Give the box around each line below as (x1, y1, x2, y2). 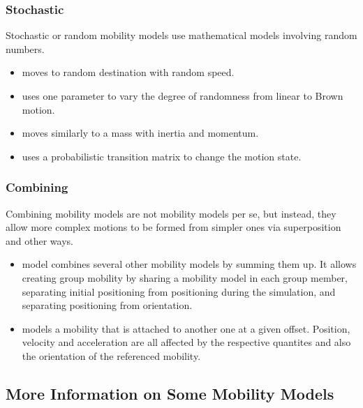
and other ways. (6, 233, 73, 248)
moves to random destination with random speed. (22, 65, 235, 80)
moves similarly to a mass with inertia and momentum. (22, 126, 259, 140)
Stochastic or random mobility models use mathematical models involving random (6, 28, 357, 43)
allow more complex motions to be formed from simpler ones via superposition (6, 220, 341, 234)
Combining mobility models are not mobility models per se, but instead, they (6, 206, 336, 220)
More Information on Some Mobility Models (6, 382, 334, 404)
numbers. (6, 41, 45, 56)
